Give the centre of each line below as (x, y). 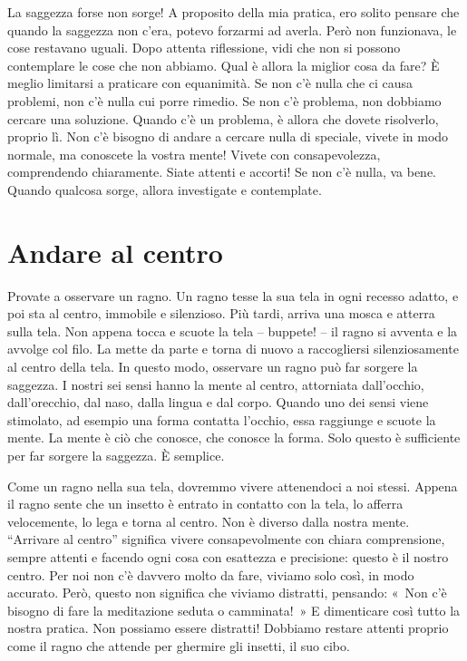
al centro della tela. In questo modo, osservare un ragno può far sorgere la (213, 367)
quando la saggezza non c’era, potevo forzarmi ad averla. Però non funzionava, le (232, 29)
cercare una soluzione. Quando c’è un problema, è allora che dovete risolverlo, (223, 118)
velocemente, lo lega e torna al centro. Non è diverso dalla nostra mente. (209, 521)
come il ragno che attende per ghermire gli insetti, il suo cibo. (179, 645)
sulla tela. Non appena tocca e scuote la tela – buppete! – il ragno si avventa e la (233, 330)
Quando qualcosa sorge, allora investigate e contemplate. (165, 189)
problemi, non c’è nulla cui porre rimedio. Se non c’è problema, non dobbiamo (224, 100)
